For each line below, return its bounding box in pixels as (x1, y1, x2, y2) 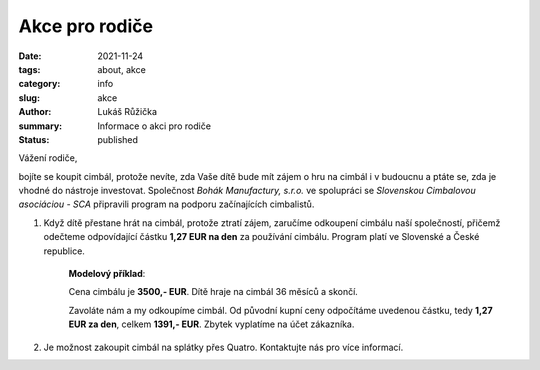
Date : (18, 50, 42, 62)
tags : (18, 63, 41, 75)
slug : (18, 91, 40, 104)
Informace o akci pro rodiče (97, 120, 212, 132)
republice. (43, 245, 85, 257)
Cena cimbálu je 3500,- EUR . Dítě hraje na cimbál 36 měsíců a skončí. (68, 286, 359, 298)
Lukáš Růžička (97, 106, 158, 118)
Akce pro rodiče (18, 15, 154, 37)
